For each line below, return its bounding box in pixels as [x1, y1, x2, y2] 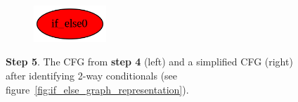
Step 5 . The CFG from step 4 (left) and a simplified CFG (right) [6, 54, 293, 69]
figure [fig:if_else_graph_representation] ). [6, 82, 189, 96]
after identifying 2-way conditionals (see [6, 68, 178, 83]
